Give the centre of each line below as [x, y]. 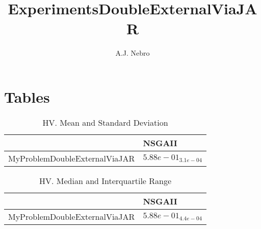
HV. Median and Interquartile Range [106, 180]
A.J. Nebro [133, 53]
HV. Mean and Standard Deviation [105, 122]
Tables [27, 96]
